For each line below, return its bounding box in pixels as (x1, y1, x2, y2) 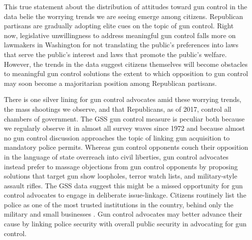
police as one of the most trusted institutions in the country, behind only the (4, 199, 233, 209)
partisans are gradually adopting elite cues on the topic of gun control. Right (4, 20, 234, 31)
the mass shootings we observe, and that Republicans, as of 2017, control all (4, 103, 232, 114)
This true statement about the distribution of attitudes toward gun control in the (4, 1, 248, 11)
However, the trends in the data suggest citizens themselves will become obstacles (4, 59, 248, 69)
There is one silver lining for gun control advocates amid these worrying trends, (4, 94, 242, 104)
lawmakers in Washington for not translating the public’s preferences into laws (4, 40, 238, 50)
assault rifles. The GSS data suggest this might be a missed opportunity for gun (4, 180, 243, 190)
